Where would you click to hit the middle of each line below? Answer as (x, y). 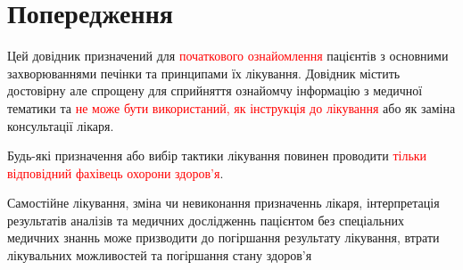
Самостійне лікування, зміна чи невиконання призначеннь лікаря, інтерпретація (223, 203)
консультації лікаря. (61, 125)
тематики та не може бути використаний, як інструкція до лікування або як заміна (231, 107)
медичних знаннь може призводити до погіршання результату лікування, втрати (223, 237)
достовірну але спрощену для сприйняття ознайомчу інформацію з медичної (215, 90)
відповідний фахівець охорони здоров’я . (116, 172)
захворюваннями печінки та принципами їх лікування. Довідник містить (204, 73)
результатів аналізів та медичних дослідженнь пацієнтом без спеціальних (206, 220)
